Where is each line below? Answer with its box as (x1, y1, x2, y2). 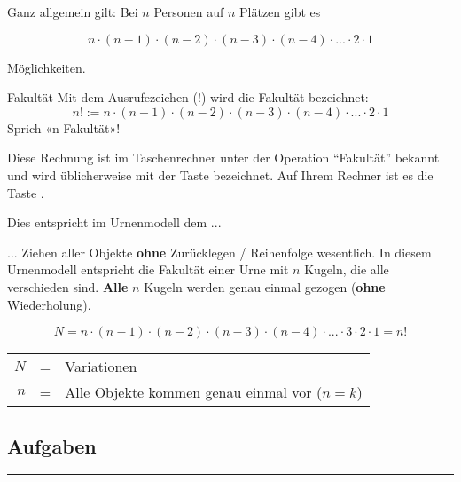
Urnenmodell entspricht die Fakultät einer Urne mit (7, 260, 289, 279)
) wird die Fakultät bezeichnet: (200, 88, 369, 107)
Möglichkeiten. (7, 58, 86, 76)
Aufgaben (7, 431, 97, 459)
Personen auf (153, 3, 224, 20)
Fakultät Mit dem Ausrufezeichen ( (7, 88, 198, 107)
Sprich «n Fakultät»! (7, 118, 121, 137)
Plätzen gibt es (239, 3, 321, 20)
